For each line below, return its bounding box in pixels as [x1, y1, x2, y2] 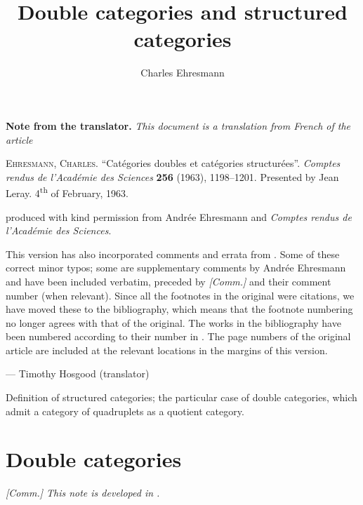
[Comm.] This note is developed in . [6, 485, 160, 500]
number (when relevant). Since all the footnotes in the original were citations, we [6, 288, 355, 302]
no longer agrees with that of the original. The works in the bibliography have [6, 315, 341, 330]
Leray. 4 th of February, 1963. [6, 184, 128, 200]
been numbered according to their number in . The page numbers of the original [6, 329, 351, 344]
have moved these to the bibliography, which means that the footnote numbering [6, 302, 353, 316]
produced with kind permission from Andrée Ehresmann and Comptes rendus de [6, 209, 352, 224]
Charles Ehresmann [140, 65, 225, 80]
